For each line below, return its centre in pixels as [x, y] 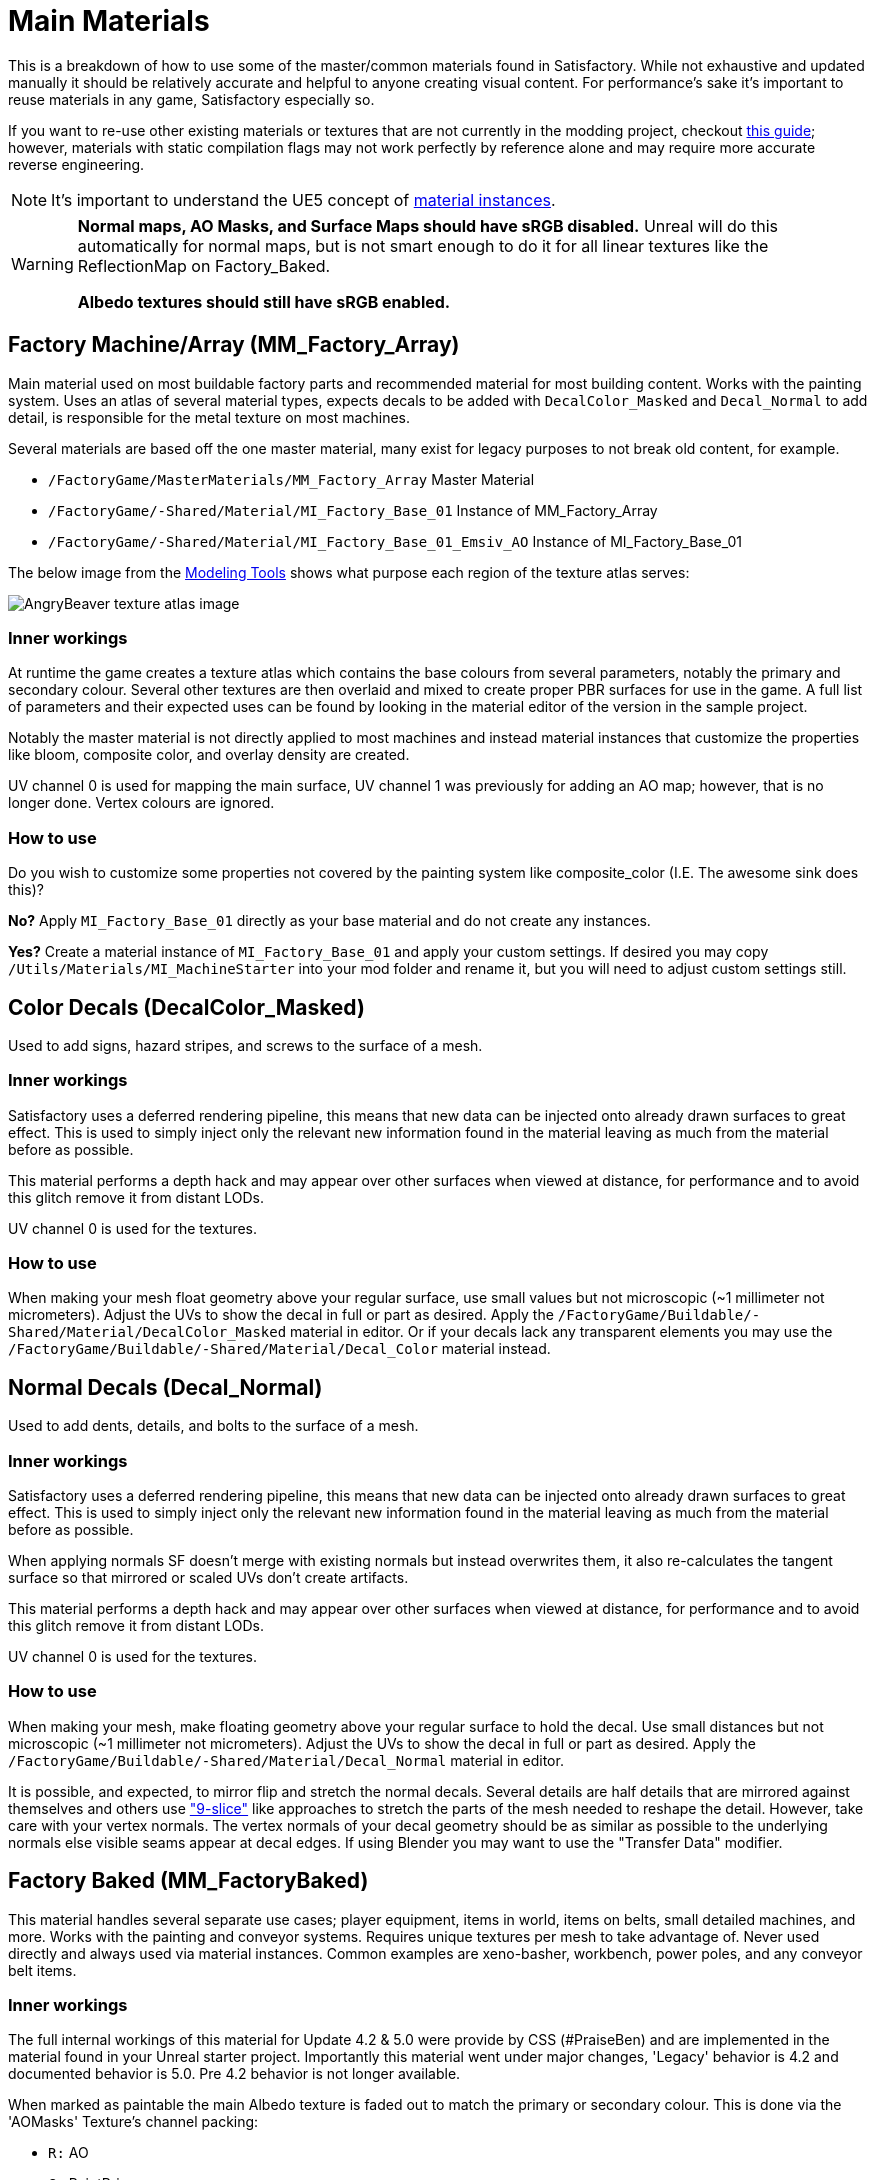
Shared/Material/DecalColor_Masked [147, 1332]
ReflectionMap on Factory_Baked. [204, 265]
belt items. [42, 1970]
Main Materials [109, 21]
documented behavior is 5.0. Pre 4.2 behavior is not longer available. [234, 2074]
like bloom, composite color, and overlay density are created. [209, 755]
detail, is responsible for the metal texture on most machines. [209, 417]
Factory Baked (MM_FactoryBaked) [188, 1881]
